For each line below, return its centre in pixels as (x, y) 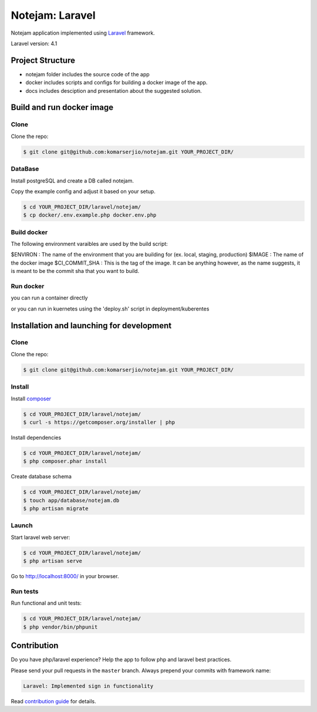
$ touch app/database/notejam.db (71, 500)
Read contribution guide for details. (53, 701)
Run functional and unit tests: (46, 603)
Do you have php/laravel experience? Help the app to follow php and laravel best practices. (121, 660)
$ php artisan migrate (56, 509)
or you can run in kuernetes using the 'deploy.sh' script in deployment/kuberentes (110, 309)
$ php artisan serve (53, 561)
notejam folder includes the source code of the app (87, 74)
